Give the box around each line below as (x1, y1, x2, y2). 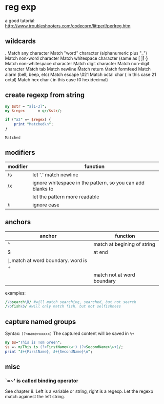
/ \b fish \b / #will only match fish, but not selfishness (5, 304, 121, 309)
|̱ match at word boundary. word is (7, 257, 87, 263)
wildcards (5, 37, 36, 46)
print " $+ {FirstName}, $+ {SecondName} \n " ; (5, 349, 93, 354)
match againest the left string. (5, 394, 65, 400)
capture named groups (5, 317, 76, 326)
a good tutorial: (5, 18, 36, 24)
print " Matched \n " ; (14, 122, 54, 127)
